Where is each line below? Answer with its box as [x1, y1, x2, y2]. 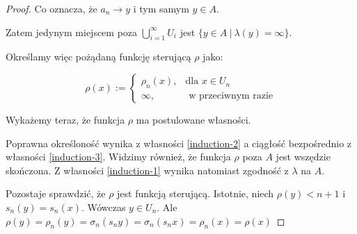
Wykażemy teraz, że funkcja [6, 112, 125, 126]
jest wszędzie [276, 149, 331, 164]
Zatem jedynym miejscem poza [6, 24, 138, 39]
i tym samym [133, 1, 189, 15]
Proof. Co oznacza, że [6, 1, 97, 15]
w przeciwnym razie [189, 90, 273, 101]
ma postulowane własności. [136, 112, 251, 126]
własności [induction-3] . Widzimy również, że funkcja [6, 149, 231, 164]
